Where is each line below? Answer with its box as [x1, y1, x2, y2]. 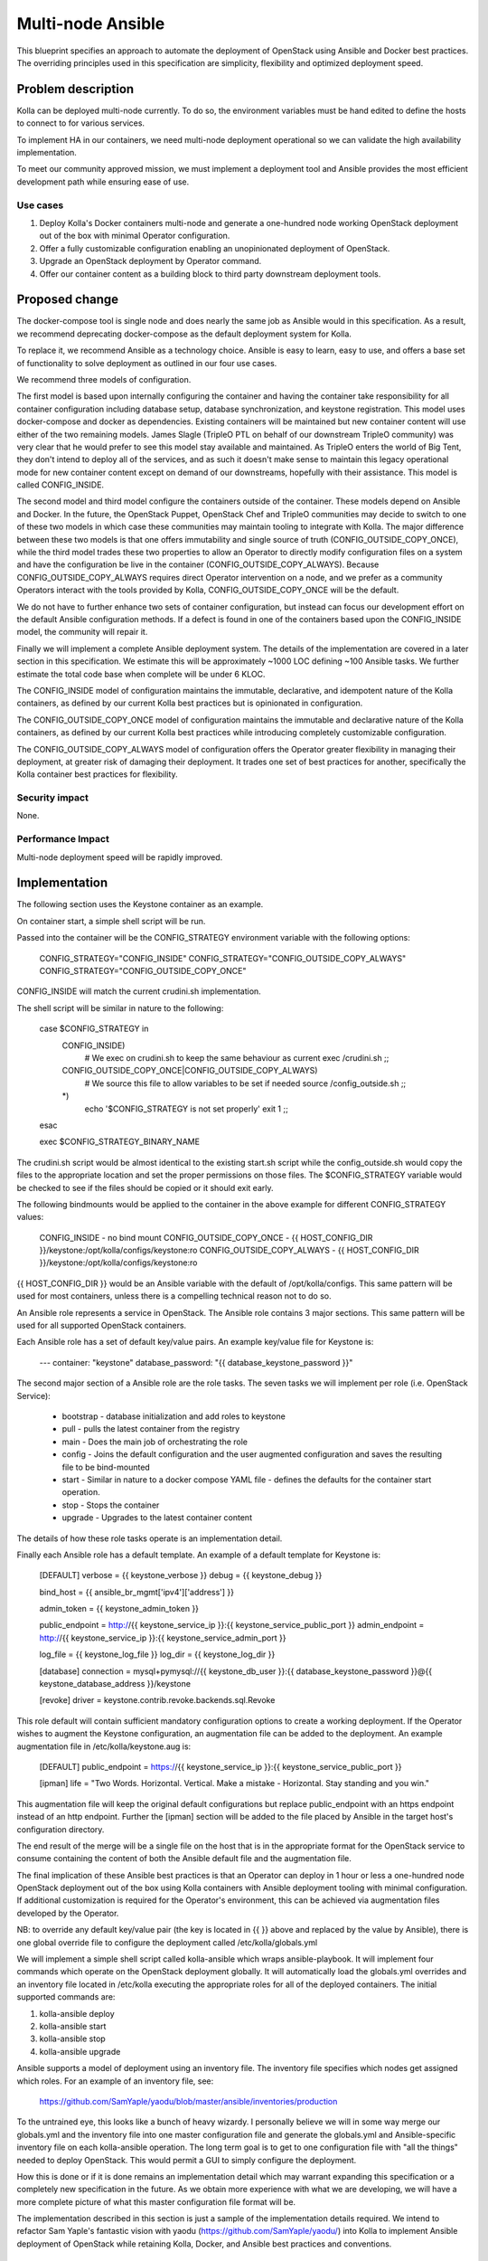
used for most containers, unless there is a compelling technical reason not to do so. [16, 1291, 332, 1301]
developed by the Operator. [16, 1907, 119, 1918]
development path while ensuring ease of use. [16, 176, 190, 187]
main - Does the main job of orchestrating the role [61, 1436, 249, 1447]
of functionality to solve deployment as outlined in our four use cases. [16, 357, 277, 368]
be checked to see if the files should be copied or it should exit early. [16, 1182, 274, 1193]
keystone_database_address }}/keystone [39, 1679, 192, 1689]
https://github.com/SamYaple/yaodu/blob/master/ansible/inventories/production [39, 2095, 338, 2106]
